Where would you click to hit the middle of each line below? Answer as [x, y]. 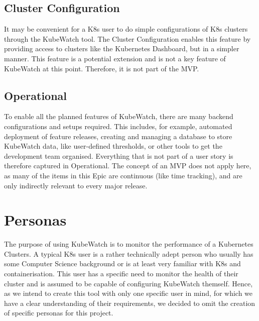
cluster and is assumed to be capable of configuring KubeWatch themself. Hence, [128, 283]
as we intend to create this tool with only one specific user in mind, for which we [128, 293]
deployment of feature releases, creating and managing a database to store [118, 136]
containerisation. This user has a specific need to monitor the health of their [121, 274]
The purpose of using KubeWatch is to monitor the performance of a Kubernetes [129, 244]
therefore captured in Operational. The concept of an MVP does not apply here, [128, 166]
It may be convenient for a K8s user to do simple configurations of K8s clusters [126, 29]
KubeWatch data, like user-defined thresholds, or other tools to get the [113, 146]
